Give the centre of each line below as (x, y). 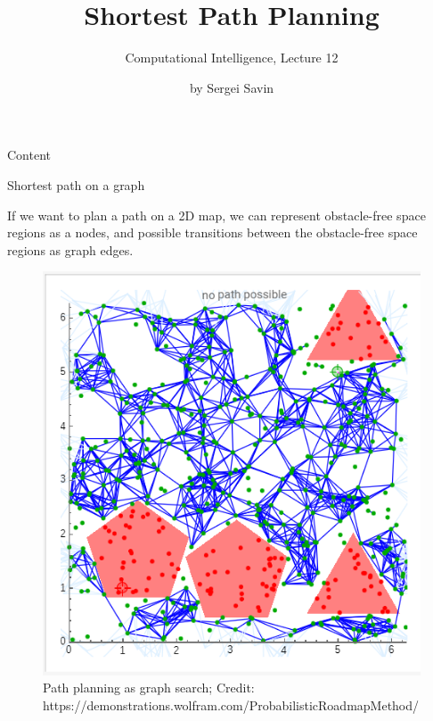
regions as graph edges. (70, 249)
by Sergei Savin (232, 87)
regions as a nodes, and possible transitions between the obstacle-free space (212, 232)
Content (29, 155)
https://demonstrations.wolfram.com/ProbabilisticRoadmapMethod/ (231, 705)
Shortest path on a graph (76, 184)
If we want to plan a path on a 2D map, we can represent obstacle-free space (216, 215)
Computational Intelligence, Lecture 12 (232, 58)
